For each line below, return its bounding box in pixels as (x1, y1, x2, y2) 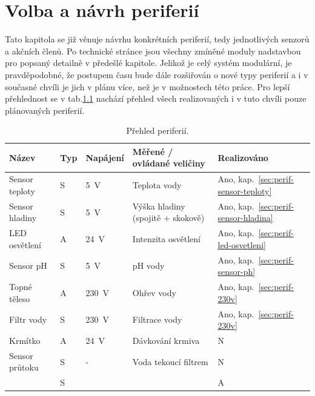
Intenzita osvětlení (132, 232, 201, 245)
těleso (9, 292, 30, 305)
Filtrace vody (132, 313, 182, 326)
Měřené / (132, 145, 173, 157)
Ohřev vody (132, 286, 176, 299)
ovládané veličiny (132, 157, 205, 170)
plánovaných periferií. (5, 104, 85, 116)
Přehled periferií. (126, 124, 189, 137)
